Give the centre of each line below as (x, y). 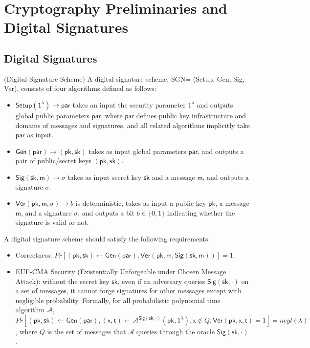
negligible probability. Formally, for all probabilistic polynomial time (118, 300)
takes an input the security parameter (129, 104)
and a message (173, 177)
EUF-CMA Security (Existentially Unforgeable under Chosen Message (121, 272)
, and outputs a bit (106, 212)
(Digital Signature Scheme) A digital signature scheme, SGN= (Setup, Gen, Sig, (124, 78)
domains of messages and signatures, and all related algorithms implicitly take (133, 125)
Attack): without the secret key (62, 281)
